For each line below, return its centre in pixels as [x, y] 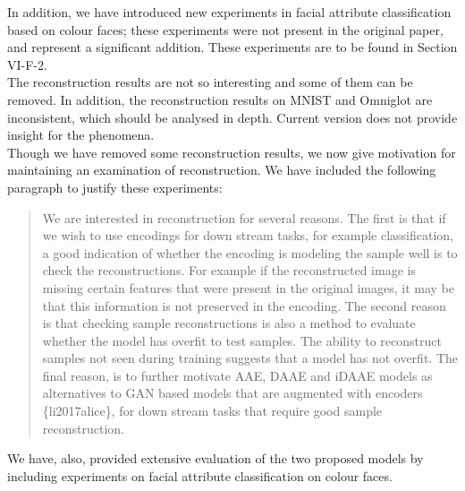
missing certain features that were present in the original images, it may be [249, 287]
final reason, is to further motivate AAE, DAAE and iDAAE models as [237, 375]
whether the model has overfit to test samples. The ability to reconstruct [242, 340]
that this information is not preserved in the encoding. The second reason [244, 305]
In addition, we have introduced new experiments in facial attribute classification [229, 12]
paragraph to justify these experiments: [115, 187]
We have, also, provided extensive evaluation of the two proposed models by [216, 458]
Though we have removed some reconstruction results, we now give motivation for [232, 152]
